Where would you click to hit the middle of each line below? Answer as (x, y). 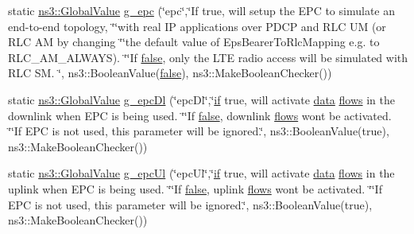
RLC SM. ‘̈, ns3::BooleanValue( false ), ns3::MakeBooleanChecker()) (170, 73)
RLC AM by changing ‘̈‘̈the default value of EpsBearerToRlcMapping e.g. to (194, 42)
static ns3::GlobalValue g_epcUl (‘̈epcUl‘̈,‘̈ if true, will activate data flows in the (201, 173)
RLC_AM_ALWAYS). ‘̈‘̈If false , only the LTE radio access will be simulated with (208, 57)
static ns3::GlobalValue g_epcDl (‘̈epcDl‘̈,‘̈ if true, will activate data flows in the (201, 99)
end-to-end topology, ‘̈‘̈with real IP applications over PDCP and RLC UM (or (197, 26)
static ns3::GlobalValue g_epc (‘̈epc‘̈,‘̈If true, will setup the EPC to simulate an (201, 10)
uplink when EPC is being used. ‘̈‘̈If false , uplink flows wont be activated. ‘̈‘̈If (195, 188)
